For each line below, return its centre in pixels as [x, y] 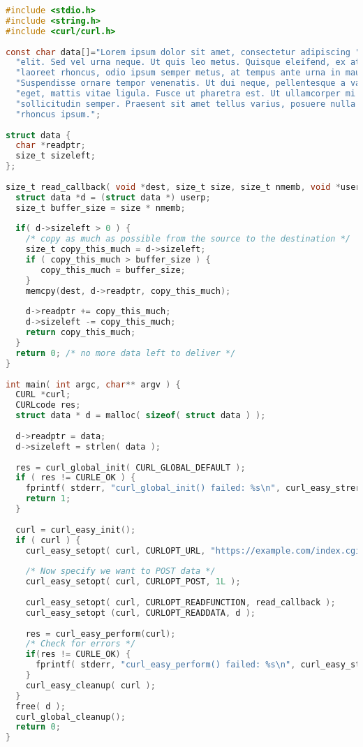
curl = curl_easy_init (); [76, 530]
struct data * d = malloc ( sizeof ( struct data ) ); [141, 416]
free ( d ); [40, 706]
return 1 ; [48, 499]
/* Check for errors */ [81, 644]
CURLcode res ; [48, 405]
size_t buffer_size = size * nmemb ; [101, 208]
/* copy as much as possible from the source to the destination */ [188, 239]
